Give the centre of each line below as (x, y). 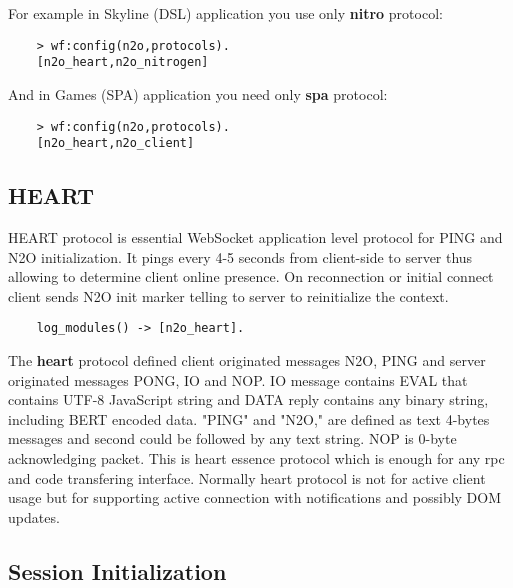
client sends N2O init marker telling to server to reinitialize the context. (228, 295)
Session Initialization (117, 570)
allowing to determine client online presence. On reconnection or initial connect (251, 276)
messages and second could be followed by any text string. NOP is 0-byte (232, 438)
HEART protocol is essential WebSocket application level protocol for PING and (255, 237)
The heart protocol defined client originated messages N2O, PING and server (247, 360)
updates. (34, 516)
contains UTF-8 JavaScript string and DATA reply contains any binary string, (248, 399)
